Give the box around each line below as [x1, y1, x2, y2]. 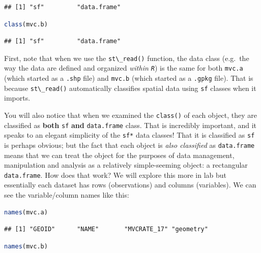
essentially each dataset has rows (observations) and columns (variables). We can [4, 179, 256, 190]
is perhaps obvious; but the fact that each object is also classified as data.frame [4, 139, 255, 150]
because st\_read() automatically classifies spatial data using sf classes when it [4, 82, 256, 93]
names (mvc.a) [4, 208, 48, 216]
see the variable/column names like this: [4, 189, 129, 200]
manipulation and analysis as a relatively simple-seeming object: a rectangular [4, 160, 248, 170]
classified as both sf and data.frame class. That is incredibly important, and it [4, 119, 257, 130]
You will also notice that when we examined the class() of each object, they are [4, 110, 257, 120]
